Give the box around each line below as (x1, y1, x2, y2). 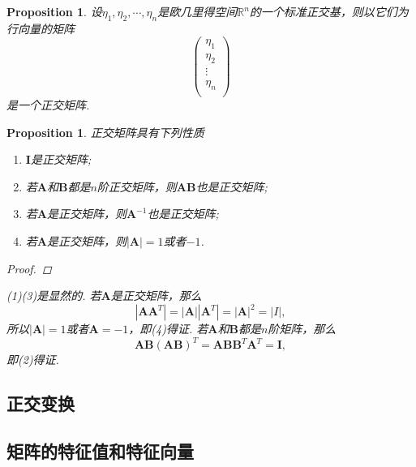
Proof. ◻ (6, 259, 52, 276)
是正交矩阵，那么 (110, 287, 202, 304)
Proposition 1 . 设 (6, 3, 102, 19)
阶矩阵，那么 (268, 320, 337, 337)
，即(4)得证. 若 (128, 320, 208, 337)
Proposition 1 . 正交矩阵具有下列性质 (6, 123, 204, 140)
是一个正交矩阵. (6, 96, 90, 114)
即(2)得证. (6, 351, 59, 368)
